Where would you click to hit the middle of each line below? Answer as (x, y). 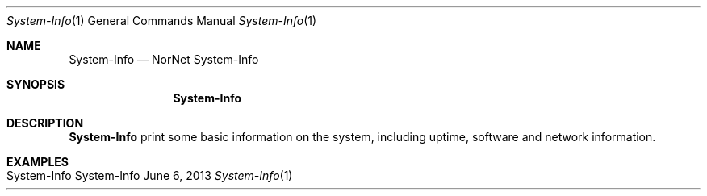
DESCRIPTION (45, 123)
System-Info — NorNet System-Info (164, 59)
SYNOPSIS (36, 84)
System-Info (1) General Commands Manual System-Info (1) (162, 21)
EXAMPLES (38, 162)
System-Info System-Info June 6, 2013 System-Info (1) (150, 175)
